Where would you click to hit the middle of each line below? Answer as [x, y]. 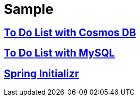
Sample [29, 9]
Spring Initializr [41, 73]
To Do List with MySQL [59, 53]
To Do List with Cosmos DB [70, 32]
